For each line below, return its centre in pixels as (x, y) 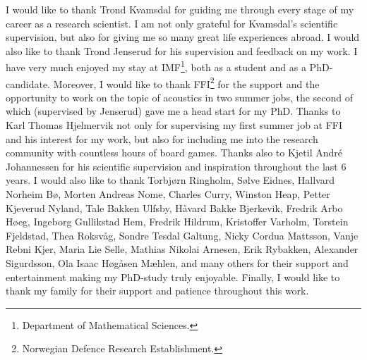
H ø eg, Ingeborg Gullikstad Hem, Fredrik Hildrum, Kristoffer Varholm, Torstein (177, 222)
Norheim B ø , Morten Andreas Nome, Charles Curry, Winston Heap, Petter (168, 194)
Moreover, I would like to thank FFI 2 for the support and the (186, 82)
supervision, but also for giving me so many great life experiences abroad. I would (183, 37)
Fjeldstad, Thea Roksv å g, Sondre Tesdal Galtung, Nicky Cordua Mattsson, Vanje (182, 235)
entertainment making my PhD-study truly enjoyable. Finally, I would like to (173, 277)
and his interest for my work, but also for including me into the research (162, 138)
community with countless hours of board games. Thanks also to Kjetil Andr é (174, 153)
